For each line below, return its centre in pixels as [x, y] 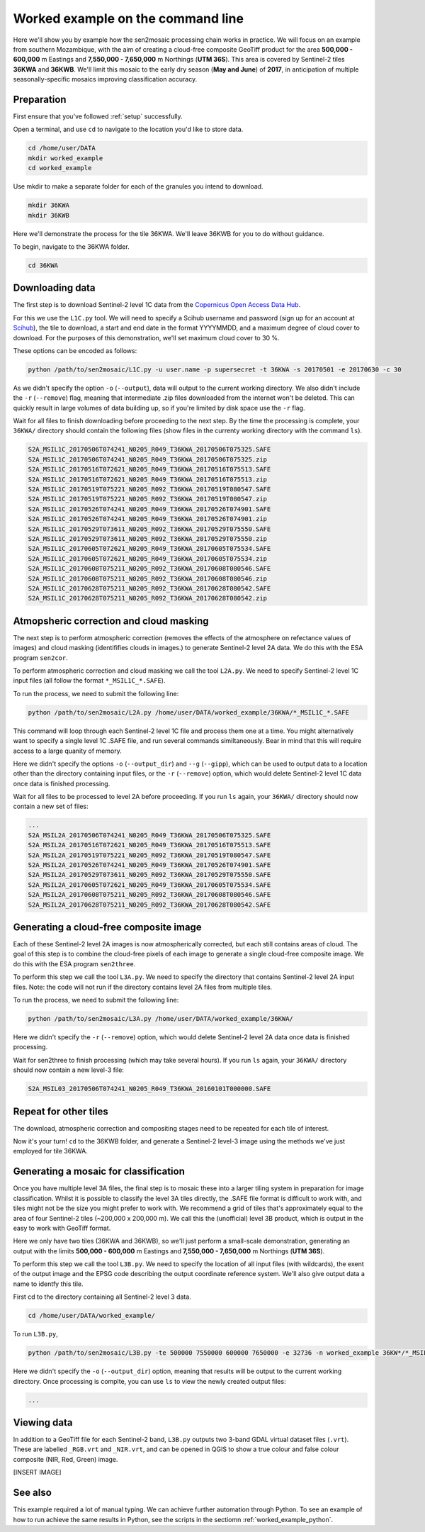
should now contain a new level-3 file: [68, 1070]
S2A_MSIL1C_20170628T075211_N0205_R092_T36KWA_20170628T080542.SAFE [149, 588]
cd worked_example [60, 168]
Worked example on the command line [129, 18]
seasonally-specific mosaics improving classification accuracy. [105, 79]
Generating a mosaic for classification [99, 1172]
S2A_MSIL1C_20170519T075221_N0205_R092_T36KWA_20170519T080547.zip [148, 499]
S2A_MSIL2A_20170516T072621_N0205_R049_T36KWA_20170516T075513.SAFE [149, 845]
